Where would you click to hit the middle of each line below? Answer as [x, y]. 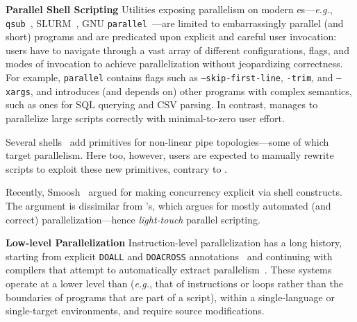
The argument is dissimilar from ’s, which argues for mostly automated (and [168, 205]
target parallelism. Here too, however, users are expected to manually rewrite [170, 155]
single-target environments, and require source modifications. [135, 311]
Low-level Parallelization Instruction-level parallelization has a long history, [174, 243]
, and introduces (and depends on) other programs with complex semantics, [191, 91]
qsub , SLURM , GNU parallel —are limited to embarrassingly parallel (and [175, 23]
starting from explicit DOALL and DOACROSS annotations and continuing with [169, 256]
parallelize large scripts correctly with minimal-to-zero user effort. [145, 118]
